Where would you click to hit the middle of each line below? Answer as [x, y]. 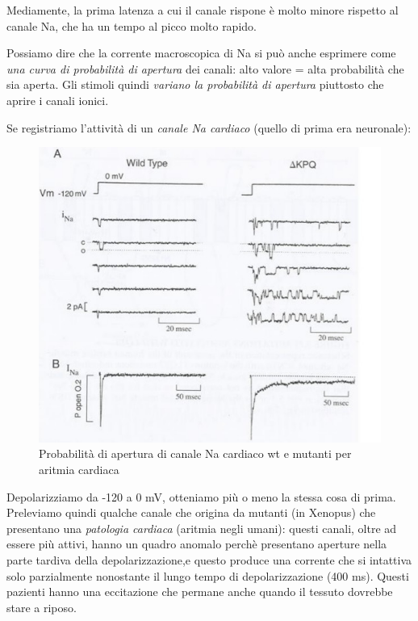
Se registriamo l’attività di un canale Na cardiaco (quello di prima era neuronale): [209, 127]
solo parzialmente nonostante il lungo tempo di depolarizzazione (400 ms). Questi [208, 575]
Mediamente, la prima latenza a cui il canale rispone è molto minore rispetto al [203, 10]
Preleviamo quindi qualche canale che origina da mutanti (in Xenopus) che [191, 512]
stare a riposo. [42, 607]
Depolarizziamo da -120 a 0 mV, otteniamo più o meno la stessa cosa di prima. [201, 496]
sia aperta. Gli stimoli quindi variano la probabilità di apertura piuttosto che [195, 84]
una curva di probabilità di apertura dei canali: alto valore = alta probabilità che [205, 68]
